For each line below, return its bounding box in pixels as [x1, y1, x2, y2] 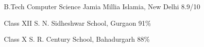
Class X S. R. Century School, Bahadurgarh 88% [4, 34, 150, 44]
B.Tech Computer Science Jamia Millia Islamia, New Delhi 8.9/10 [4, 1, 200, 11]
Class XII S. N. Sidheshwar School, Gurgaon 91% [4, 17, 151, 28]
